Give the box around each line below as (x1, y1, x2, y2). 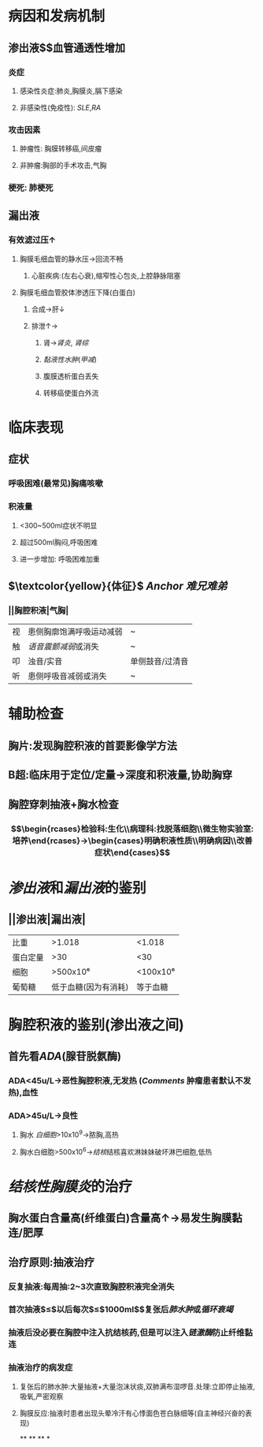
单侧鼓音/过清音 (130, 656, 189, 667)
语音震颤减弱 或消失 (28, 641, 100, 652)
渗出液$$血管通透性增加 (8, 41, 126, 54)
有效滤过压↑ (8, 234, 57, 245)
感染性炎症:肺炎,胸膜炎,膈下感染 (19, 86, 123, 95)
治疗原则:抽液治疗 (8, 1255, 95, 1269)
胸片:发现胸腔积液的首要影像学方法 (8, 739, 178, 752)
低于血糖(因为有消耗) (51, 981, 129, 992)
